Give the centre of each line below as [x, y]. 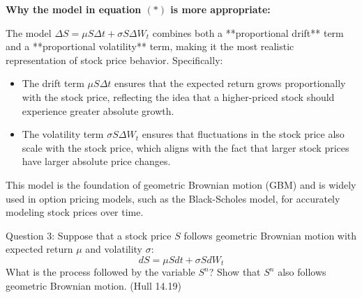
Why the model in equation [74, 9]
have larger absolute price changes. [96, 161]
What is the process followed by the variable [100, 272]
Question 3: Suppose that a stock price [89, 235]
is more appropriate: [220, 9]
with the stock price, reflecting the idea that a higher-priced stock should [178, 96]
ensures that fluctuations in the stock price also [243, 134]
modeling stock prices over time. [75, 212]
